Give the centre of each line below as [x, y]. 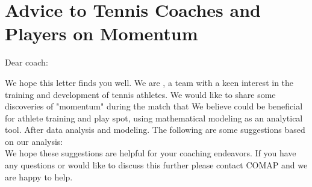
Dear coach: [27, 62]
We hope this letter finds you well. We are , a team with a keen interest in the [149, 82]
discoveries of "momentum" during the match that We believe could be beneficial [154, 106]
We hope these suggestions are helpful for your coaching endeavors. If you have [151, 153]
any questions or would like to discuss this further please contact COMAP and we [156, 165]
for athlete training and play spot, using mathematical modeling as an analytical [154, 118]
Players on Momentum [101, 33]
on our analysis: [34, 141]
